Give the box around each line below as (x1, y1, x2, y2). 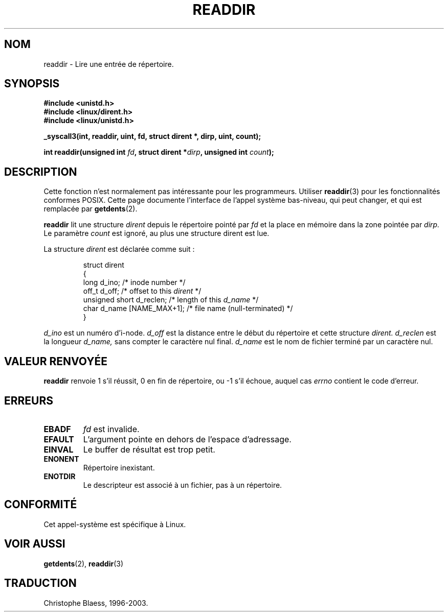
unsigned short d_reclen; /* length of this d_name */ (83, 295, 259, 304)
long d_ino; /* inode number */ (83, 278, 186, 287)
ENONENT (43, 454, 79, 463)
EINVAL (43, 444, 74, 455)
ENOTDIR (43, 471, 76, 481)
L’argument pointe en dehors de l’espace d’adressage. (83, 434, 292, 444)
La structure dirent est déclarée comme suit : (43, 245, 195, 254)
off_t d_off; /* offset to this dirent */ (83, 287, 201, 296)
